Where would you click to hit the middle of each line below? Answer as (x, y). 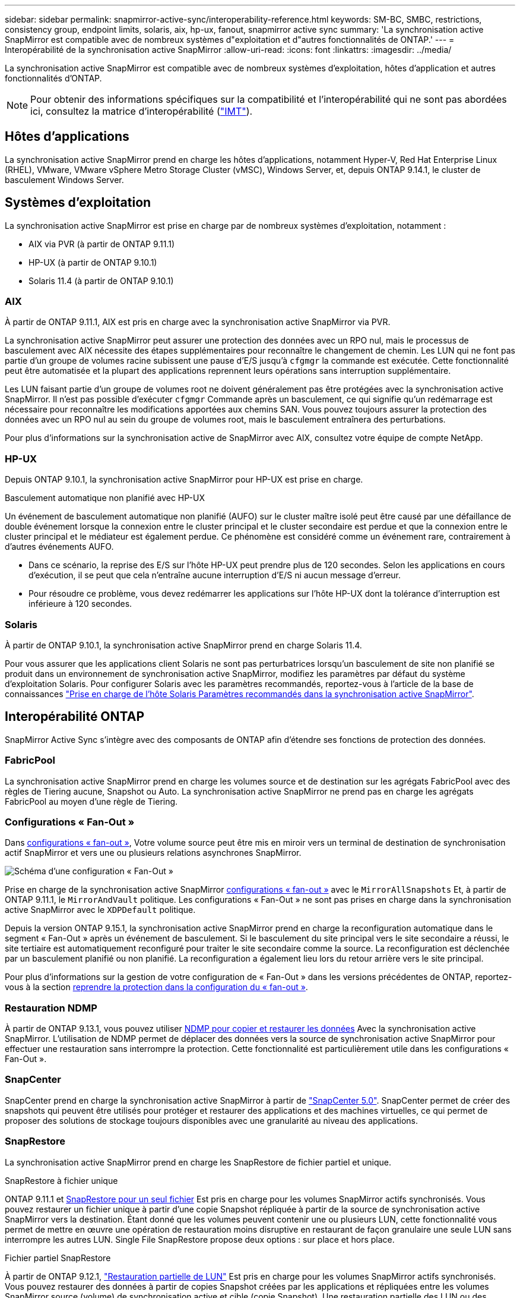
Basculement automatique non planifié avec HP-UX (105, 498)
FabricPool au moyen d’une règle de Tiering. (91, 801)
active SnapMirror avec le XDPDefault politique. (100, 910)
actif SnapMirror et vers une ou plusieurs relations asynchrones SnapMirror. (153, 853)
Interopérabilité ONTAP (74, 717)
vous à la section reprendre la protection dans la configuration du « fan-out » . (156, 987)
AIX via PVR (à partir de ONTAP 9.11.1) (102, 244)
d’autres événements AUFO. (59, 547)
